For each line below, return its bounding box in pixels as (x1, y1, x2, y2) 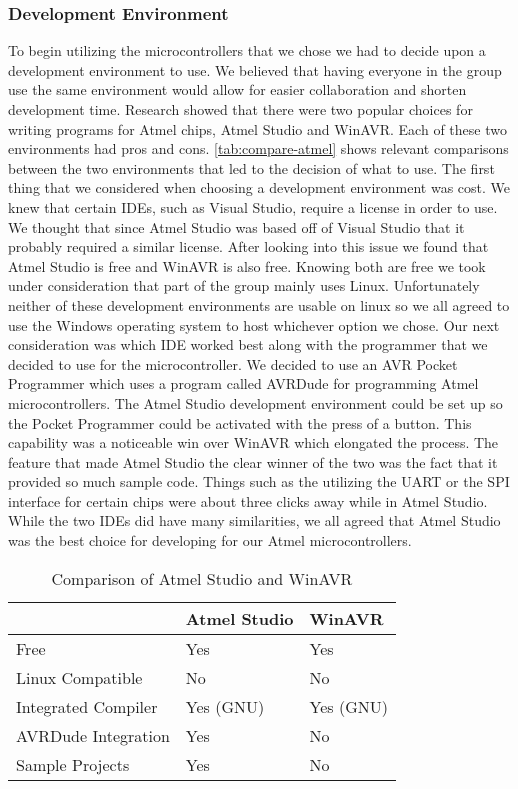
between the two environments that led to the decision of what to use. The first (8, 157, 495, 178)
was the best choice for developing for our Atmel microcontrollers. (8, 530, 412, 551)
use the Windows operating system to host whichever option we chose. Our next (8, 314, 500, 335)
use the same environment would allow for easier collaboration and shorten (8, 79, 467, 100)
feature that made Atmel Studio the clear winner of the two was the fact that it (8, 451, 498, 472)
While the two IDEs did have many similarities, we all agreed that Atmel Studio (8, 510, 501, 531)
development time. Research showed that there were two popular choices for (8, 99, 473, 119)
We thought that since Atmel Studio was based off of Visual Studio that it (8, 216, 465, 237)
